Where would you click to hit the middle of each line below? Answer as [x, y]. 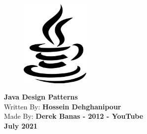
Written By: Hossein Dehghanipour [63, 106]
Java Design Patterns [41, 97]
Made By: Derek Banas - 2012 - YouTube [74, 116]
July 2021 [21, 125]
